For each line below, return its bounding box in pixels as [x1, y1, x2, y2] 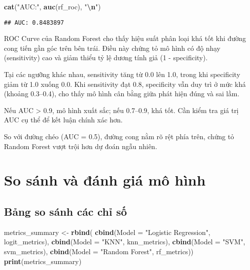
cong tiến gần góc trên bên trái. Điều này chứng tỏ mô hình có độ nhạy [4, 42, 220, 53]
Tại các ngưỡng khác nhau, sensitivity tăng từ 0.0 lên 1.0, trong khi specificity [4, 69, 241, 79]
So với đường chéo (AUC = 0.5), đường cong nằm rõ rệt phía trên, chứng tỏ [4, 131, 234, 141]
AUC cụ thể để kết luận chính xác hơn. [4, 115, 123, 125]
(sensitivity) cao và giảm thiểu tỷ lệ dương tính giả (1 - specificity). [4, 52, 208, 63]
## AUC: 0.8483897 [4, 19, 64, 26]
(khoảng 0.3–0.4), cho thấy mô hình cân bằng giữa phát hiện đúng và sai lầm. [4, 88, 240, 99]
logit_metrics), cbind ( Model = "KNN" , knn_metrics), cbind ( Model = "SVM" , [4, 236, 246, 247]
